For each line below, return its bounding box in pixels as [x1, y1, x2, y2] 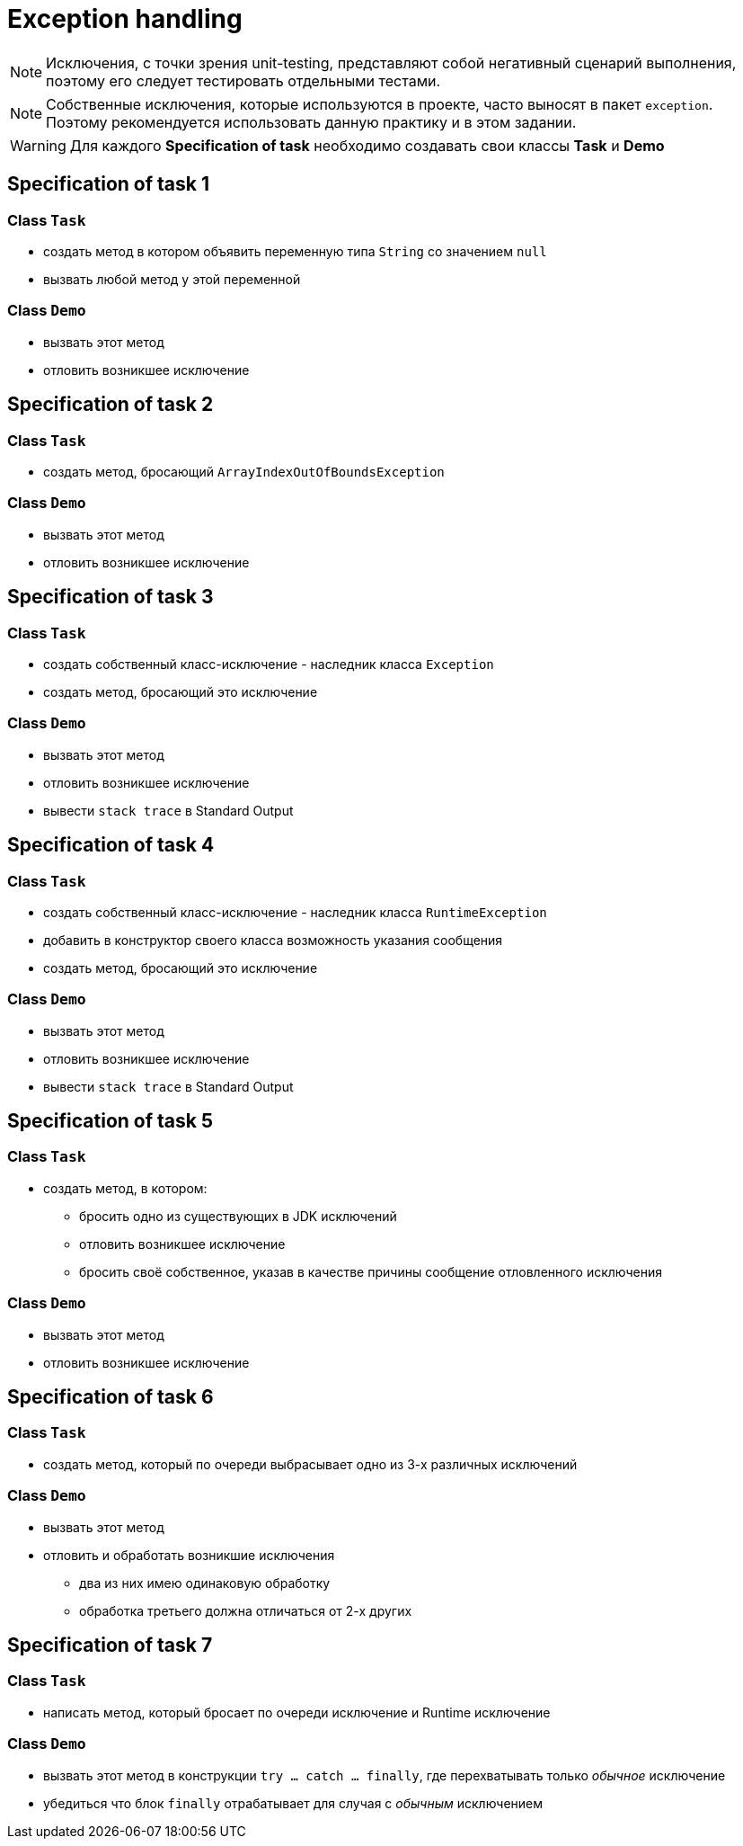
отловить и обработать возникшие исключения [43, 1547, 335, 1563]
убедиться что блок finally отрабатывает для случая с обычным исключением [43, 1795, 544, 1811]
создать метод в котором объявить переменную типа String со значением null [43, 243, 547, 259]
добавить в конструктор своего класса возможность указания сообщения [43, 932, 503, 948]
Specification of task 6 [7, 1386, 214, 1409]
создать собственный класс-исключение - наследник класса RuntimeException [43, 904, 547, 920]
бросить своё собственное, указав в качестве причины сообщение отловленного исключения [79, 1263, 662, 1280]
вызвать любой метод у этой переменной [43, 271, 301, 287]
